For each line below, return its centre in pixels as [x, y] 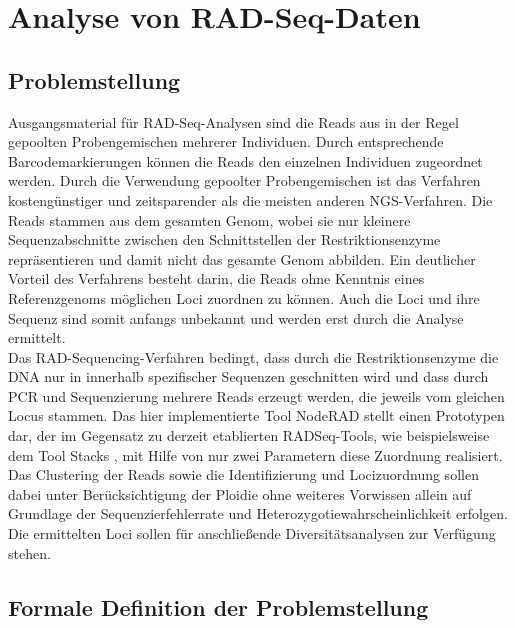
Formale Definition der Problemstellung [218, 606]
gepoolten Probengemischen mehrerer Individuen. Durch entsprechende [226, 141]
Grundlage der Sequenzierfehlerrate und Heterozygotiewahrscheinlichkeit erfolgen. [258, 513]
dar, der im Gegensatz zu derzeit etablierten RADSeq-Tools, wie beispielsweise [249, 435]
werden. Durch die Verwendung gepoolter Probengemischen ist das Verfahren [244, 180]
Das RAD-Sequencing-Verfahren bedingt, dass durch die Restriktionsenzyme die [253, 356]
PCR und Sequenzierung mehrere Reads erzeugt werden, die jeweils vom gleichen [256, 395]
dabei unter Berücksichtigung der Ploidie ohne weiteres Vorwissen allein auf [240, 493]
